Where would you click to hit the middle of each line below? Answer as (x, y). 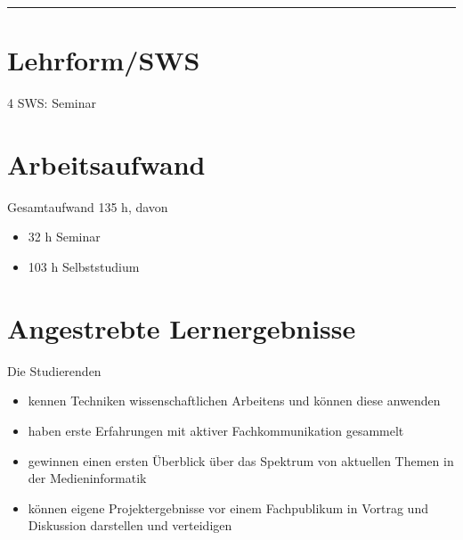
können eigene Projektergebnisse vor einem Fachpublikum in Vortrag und (228, 507)
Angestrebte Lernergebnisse (182, 327)
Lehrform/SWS (104, 60)
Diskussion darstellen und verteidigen (130, 525)
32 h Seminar (64, 237)
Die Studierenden (54, 370)
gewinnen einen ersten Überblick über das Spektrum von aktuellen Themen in (241, 460)
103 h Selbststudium (84, 267)
